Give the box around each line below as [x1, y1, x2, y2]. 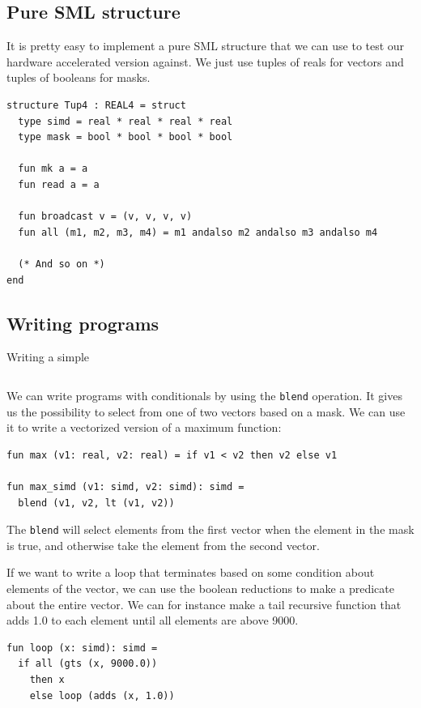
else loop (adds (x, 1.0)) [29, 689, 175, 702]
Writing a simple [6, 348, 90, 365]
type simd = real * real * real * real [18, 115, 233, 127]
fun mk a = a [18, 163, 88, 175]
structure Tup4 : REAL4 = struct [6, 99, 186, 111]
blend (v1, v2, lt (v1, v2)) [18, 497, 175, 509]
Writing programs [6, 310, 159, 335]
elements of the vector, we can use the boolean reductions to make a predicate [6, 579, 394, 596]
